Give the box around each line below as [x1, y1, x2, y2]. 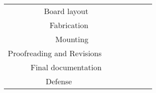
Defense [45, 76, 72, 87]
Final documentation [30, 62, 102, 73]
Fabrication [49, 19, 89, 31]
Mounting [55, 33, 89, 45]
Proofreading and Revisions [8, 47, 102, 59]
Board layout [44, 5, 89, 16]
